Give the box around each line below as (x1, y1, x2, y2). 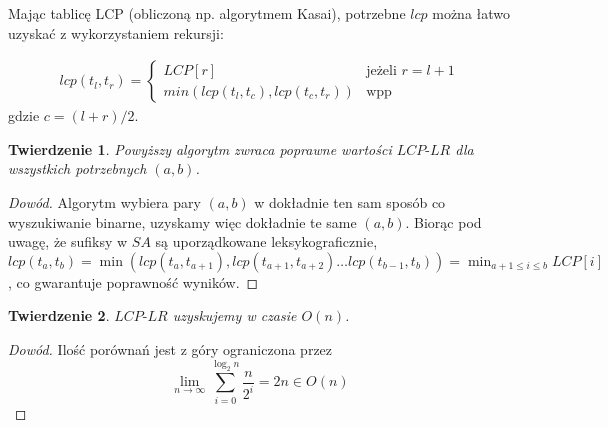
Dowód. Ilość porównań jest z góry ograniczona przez (8, 338, 333, 359)
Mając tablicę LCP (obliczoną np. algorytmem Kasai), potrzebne (8, 3, 406, 23)
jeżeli (366, 63, 397, 78)
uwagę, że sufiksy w (8, 231, 128, 252)
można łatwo (432, 3, 511, 23)
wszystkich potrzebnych (8, 158, 147, 179)
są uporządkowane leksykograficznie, (155, 231, 378, 252)
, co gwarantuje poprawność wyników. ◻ (8, 271, 259, 292)
